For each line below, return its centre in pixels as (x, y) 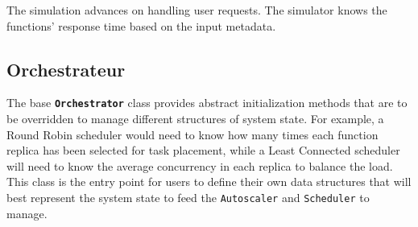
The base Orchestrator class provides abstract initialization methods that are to (207, 103)
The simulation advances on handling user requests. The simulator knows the (197, 10)
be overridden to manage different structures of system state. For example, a (195, 119)
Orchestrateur (66, 69)
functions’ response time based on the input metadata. (141, 25)
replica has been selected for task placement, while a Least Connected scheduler (203, 150)
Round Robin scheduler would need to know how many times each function (192, 134)
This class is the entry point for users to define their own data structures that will (209, 182)
